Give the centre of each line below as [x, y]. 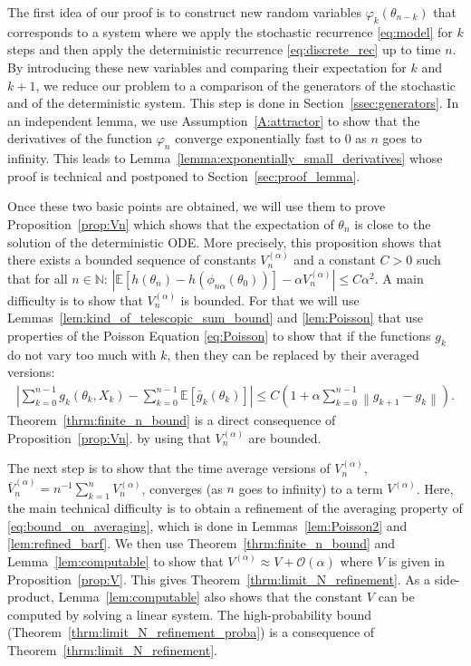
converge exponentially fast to [258, 138]
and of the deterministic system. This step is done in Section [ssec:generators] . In [233, 103]
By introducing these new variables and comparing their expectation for [207, 67]
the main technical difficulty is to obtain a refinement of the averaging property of [235, 508]
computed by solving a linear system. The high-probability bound [190, 614]
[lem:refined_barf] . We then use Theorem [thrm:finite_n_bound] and [202, 543]
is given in [417, 560]
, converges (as [182, 488]
